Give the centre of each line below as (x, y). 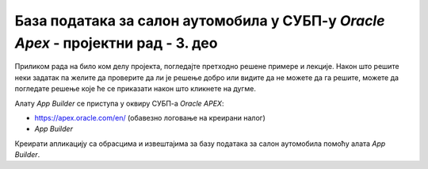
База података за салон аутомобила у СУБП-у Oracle (200, 21)
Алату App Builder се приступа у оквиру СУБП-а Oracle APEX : (119, 103)
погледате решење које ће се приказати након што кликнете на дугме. (136, 89)
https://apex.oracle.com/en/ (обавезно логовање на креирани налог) (150, 117)
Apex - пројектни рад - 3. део (116, 43)
